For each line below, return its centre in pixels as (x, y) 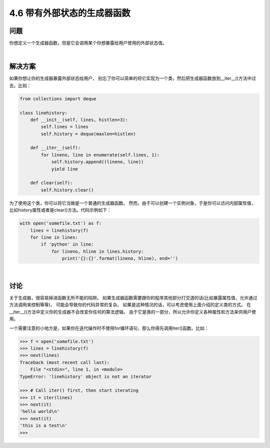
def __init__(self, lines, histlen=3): (79, 120)
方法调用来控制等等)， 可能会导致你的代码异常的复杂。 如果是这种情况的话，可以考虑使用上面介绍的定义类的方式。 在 (130, 305)
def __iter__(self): (55, 148)
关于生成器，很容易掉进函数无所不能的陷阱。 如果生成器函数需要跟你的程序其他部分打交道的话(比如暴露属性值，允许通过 (133, 298)
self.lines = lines (64, 127)
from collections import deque (58, 99)
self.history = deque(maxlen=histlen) (88, 134)
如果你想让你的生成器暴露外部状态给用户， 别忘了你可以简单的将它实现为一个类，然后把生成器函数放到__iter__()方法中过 (132, 78)
